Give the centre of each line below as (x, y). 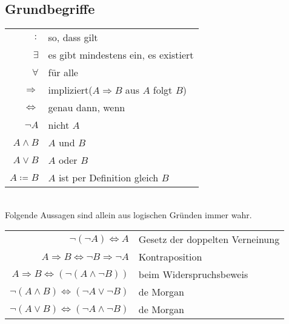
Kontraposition (170, 257)
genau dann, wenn (87, 108)
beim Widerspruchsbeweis (193, 274)
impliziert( (70, 90)
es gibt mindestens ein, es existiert (121, 55)
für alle (63, 73)
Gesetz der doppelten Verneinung (209, 239)
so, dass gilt (73, 37)
